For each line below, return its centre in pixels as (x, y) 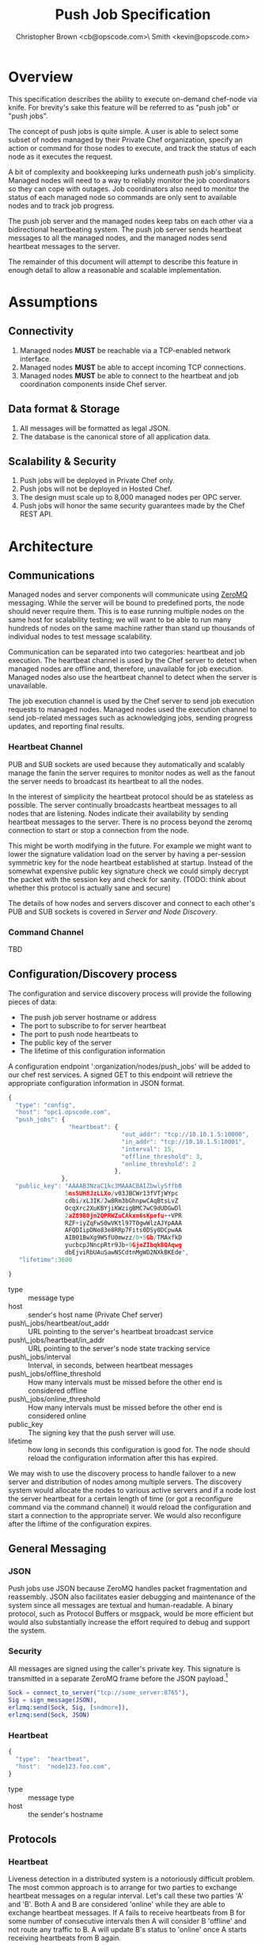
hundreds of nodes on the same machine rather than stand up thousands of (132, 628)
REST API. (36, 514)
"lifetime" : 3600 (45, 1260)
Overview (41, 77)
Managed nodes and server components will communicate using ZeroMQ (128, 595)
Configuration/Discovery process (93, 974)
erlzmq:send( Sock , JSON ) (49, 1715)
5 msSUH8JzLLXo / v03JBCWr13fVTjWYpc (121, 1194)
